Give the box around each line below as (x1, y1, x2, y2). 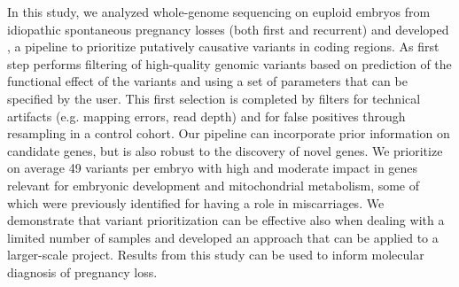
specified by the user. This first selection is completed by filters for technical (7, 89, 421, 107)
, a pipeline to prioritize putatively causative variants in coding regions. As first (7, 37, 440, 56)
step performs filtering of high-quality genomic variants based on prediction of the (7, 54, 452, 73)
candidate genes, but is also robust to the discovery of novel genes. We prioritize (7, 141, 443, 159)
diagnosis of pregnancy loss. (7, 262, 158, 281)
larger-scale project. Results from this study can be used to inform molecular (7, 245, 424, 264)
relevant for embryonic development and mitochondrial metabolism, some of (7, 175, 420, 194)
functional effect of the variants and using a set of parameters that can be (7, 72, 408, 90)
